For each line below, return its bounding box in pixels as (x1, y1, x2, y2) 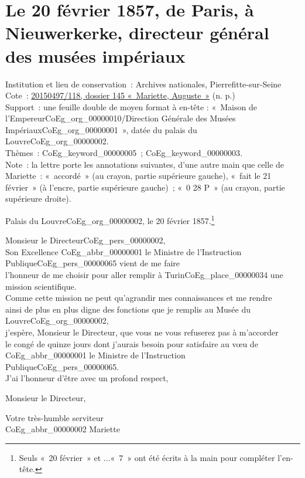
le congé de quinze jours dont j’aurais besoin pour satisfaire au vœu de (5, 337, 258, 350)
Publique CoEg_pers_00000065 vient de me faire (5, 257, 180, 269)
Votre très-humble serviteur (5, 411, 104, 423)
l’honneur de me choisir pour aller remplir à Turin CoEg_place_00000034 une (5, 269, 283, 281)
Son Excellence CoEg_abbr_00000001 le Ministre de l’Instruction (5, 245, 242, 257)
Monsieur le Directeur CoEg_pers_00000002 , (5, 234, 166, 246)
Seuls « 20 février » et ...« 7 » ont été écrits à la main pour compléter (19, 451, 275, 463)
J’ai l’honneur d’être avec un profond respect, (5, 372, 169, 384)
